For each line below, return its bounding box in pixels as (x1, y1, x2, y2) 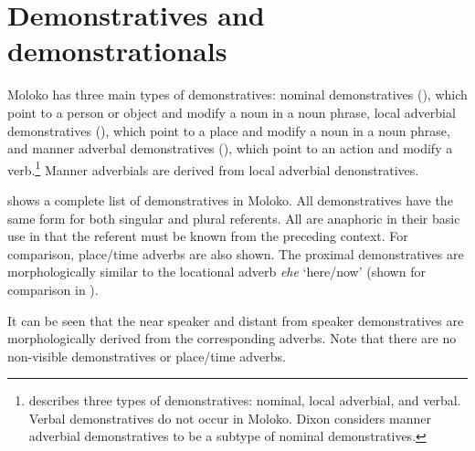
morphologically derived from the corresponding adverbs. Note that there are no (7, 329, 457, 348)
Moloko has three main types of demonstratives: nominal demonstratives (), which (7, 85, 468, 104)
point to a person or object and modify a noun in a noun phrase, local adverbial (7, 102, 456, 121)
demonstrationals (7, 32, 227, 69)
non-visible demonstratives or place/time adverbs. (7, 346, 286, 365)
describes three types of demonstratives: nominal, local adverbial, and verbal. (28, 391, 461, 410)
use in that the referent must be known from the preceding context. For (7, 226, 408, 246)
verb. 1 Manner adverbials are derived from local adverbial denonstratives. (7, 157, 419, 179)
